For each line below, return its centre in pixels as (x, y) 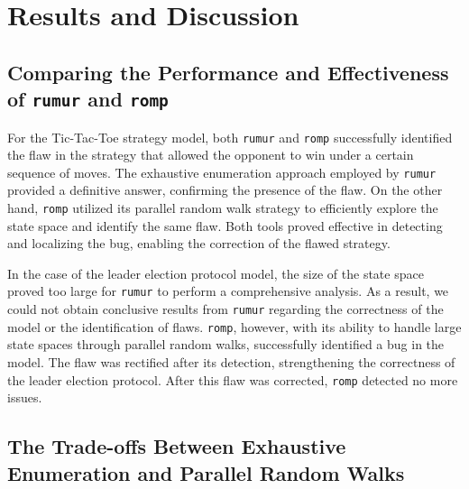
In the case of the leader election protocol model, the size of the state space (216, 273)
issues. (25, 397)
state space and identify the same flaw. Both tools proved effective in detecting (225, 225)
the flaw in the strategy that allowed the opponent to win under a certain (211, 155)
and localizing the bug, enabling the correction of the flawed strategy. (199, 243)
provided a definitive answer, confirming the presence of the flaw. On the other (225, 190)
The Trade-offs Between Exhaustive (177, 446)
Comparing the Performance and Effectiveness (228, 72)
